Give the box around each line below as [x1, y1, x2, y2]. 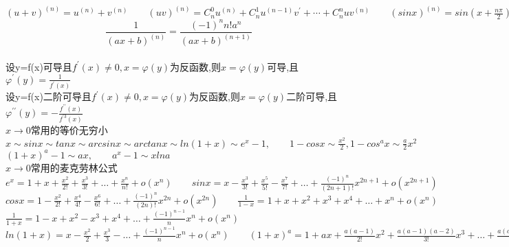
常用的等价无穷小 [30, 122, 108, 137]
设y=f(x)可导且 [6, 59, 72, 73]
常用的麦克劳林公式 [30, 160, 118, 174]
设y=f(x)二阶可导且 [6, 89, 91, 104]
